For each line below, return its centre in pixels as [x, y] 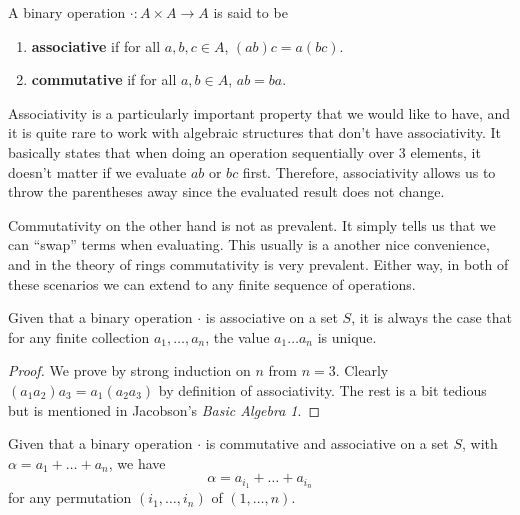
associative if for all [96, 45]
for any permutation [70, 497]
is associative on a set [271, 317]
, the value [237, 336]
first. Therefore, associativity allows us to [369, 171]
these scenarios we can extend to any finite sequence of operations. [212, 283]
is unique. [347, 336]
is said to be [250, 12]
